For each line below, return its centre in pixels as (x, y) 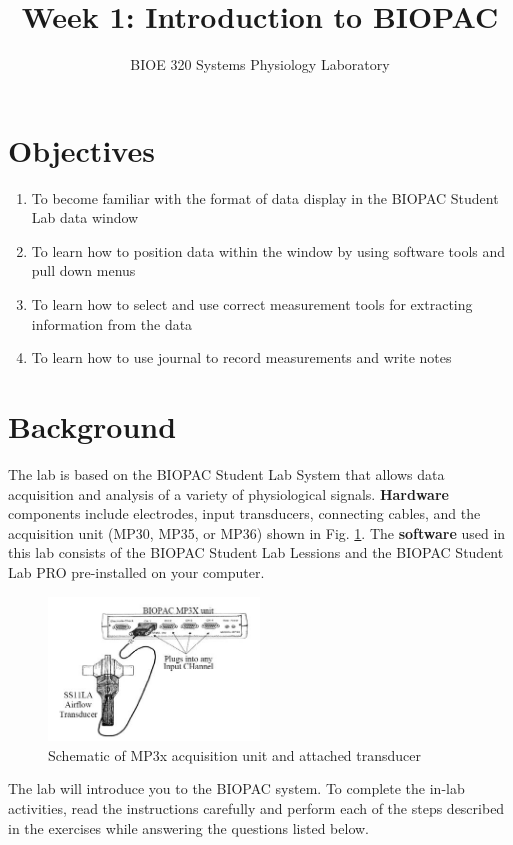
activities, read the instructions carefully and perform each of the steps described (256, 807)
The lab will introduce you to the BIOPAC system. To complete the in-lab (236, 788)
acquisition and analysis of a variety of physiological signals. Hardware (228, 493)
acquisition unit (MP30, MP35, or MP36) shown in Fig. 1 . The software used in (257, 532)
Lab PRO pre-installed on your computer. (136, 571)
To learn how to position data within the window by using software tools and (268, 250)
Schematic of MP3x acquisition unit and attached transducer (235, 754)
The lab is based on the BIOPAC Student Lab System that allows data (226, 473)
